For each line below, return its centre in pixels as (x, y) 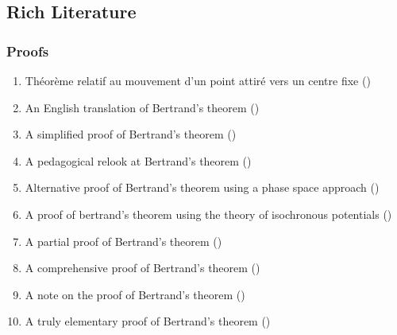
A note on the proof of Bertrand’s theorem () (135, 294)
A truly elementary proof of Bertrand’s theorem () (148, 321)
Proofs (28, 51)
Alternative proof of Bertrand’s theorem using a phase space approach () (202, 187)
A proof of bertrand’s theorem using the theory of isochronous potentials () (208, 214)
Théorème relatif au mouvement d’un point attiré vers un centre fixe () (198, 80)
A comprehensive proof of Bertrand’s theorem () (143, 268)
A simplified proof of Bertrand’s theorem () (131, 134)
